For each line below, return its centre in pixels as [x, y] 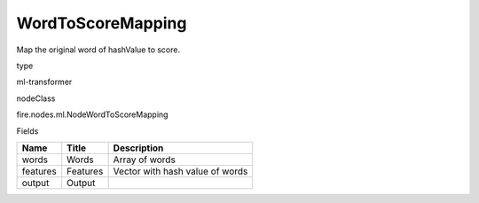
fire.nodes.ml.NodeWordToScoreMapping [92, 114]
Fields [27, 131]
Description [138, 148]
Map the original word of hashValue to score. [98, 50]
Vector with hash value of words [181, 171]
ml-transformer [44, 82]
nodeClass [36, 98]
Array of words [145, 160]
